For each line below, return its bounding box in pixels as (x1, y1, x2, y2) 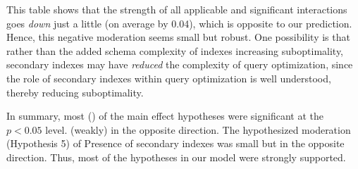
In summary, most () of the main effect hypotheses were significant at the (6, 108, 323, 123)
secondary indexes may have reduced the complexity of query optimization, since (6, 57, 353, 72)
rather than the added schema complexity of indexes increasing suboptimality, (6, 43, 344, 58)
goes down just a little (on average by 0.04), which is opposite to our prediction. (6, 15, 352, 30)
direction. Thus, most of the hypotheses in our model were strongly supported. (6, 149, 346, 164)
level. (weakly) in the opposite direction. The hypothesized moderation (45, 122, 351, 137)
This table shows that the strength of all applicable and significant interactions (6, 2, 347, 16)
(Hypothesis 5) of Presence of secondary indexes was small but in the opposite (6, 136, 345, 151)
